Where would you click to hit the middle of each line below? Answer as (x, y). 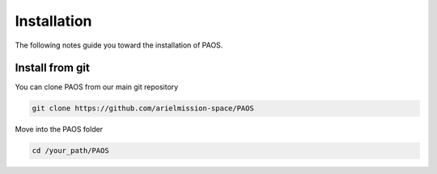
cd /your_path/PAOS (70, 151)
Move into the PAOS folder (59, 130)
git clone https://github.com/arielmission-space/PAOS (143, 108)
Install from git (53, 68)
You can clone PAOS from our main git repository (97, 87)
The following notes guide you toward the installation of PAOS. (119, 45)
